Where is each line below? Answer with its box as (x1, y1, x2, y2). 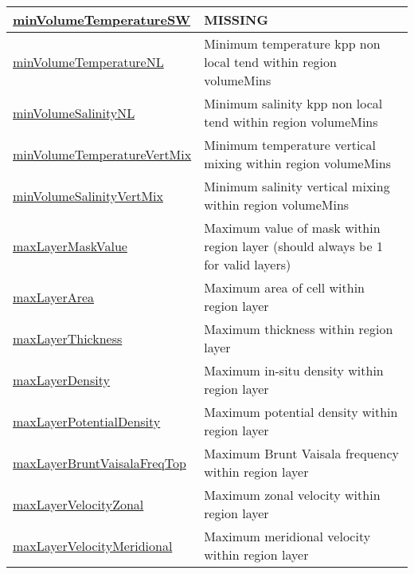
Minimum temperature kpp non (204, 34, 381, 53)
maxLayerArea (13, 287, 95, 306)
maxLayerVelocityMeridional (13, 536, 173, 555)
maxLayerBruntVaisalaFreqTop (13, 453, 186, 472)
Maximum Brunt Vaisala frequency (204, 444, 400, 462)
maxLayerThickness (13, 328, 123, 348)
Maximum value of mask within (204, 218, 381, 237)
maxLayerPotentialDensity (13, 411, 161, 431)
